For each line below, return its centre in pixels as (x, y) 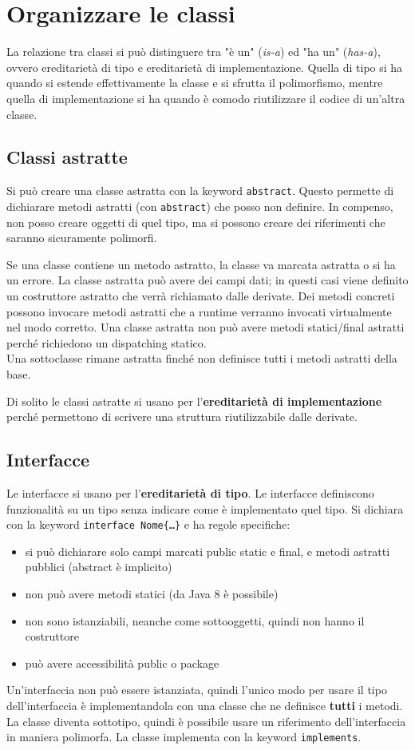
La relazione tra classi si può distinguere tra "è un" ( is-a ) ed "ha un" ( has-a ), (194, 52)
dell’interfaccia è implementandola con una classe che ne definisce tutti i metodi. (205, 705)
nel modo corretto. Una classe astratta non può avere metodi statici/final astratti (206, 327)
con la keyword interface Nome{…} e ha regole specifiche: (148, 524)
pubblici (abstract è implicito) (99, 567)
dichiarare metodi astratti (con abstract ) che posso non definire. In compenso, (200, 206)
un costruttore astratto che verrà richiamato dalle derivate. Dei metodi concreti (201, 295)
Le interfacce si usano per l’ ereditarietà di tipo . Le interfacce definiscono (190, 492)
